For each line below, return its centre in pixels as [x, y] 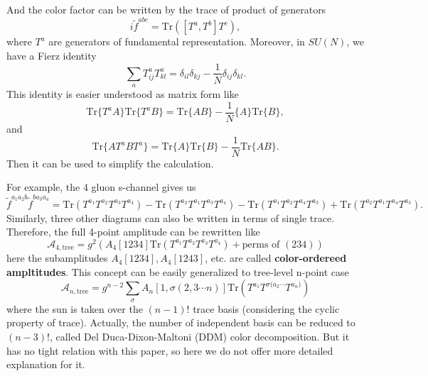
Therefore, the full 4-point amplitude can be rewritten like [133, 232]
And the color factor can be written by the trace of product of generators [166, 9]
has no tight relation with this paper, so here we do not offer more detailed [170, 350]
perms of [261, 244]
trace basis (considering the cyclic [266, 308]
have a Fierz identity [52, 55]
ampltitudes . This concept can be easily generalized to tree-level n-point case [178, 271]
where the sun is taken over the [75, 308]
